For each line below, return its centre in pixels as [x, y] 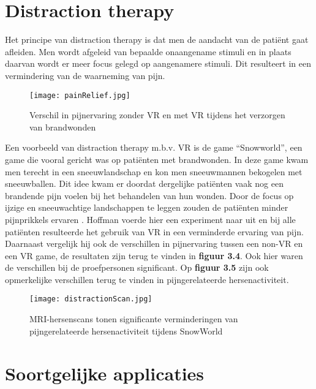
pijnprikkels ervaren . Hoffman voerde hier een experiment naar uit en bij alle [150, 219]
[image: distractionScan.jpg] [91, 299]
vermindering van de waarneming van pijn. [85, 75]
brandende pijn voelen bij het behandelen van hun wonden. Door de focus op [149, 195]
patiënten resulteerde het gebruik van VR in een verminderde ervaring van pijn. [154, 231]
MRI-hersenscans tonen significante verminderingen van [134, 319]
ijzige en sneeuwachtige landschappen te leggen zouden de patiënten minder [147, 207]
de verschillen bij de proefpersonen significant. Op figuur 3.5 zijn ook [137, 267]
